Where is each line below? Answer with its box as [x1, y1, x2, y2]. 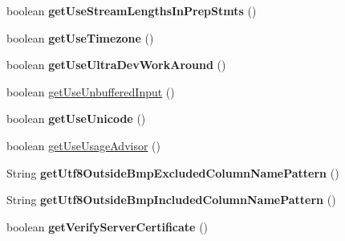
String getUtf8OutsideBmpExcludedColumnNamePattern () [6, 164, 339, 181]
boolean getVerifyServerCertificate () [6, 218, 209, 235]
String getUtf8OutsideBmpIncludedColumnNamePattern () [6, 191, 336, 208]
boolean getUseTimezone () [6, 29, 154, 46]
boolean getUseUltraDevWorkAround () [6, 56, 226, 73]
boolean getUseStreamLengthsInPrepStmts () [6, 2, 257, 18]
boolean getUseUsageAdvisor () [6, 137, 160, 153]
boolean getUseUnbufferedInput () [6, 83, 175, 100]
